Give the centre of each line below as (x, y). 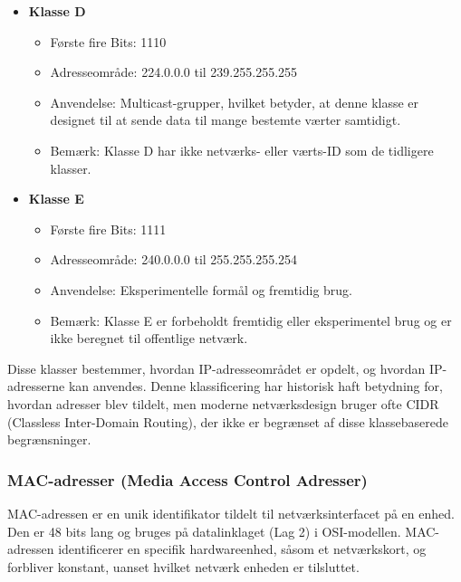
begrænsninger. (49, 439)
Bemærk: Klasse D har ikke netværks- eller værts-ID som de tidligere (242, 150)
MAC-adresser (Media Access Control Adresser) (187, 479)
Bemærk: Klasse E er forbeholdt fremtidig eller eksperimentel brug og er (251, 320)
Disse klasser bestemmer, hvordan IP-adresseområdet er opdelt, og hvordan (216, 368)
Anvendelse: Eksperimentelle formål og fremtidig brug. (202, 289)
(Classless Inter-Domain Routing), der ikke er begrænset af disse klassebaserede (228, 421)
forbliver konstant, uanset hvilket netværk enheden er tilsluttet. (183, 566)
